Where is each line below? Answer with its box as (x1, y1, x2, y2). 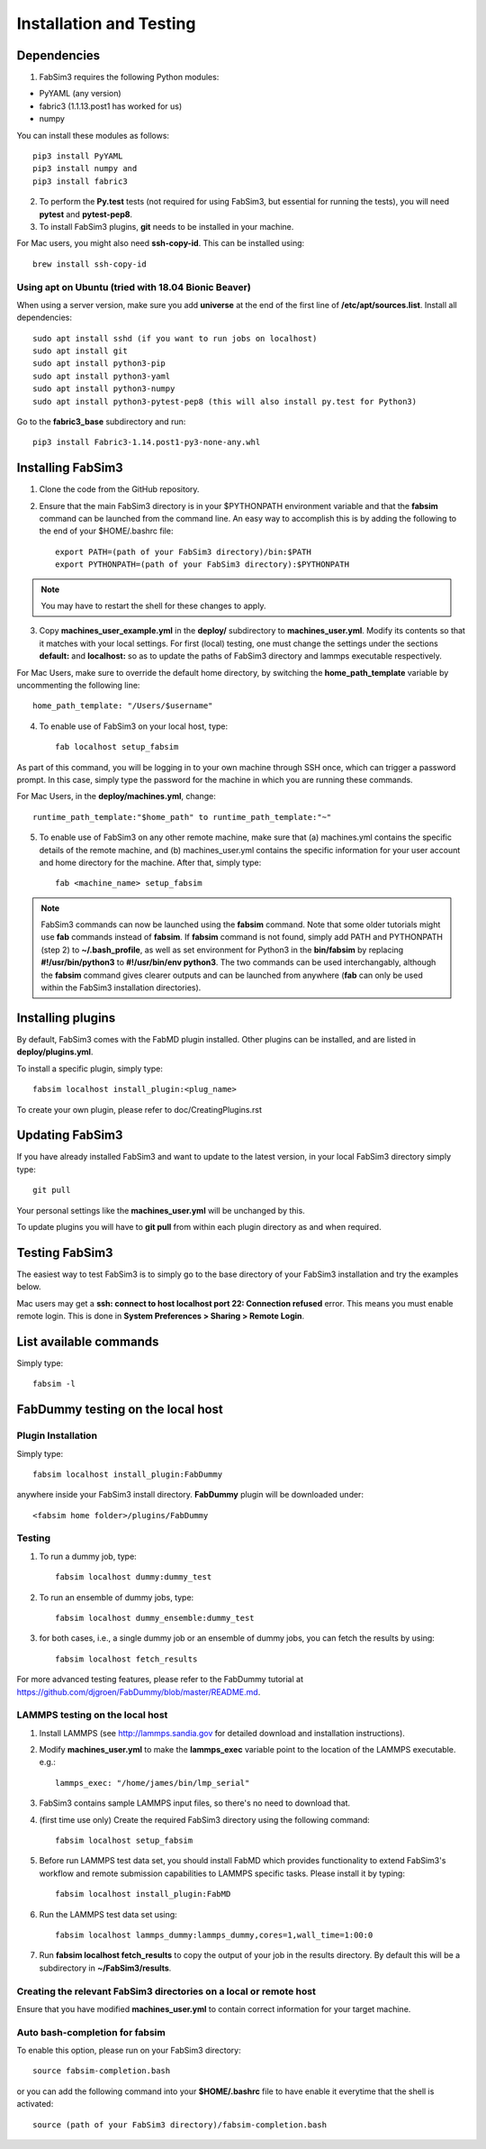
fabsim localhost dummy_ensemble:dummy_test (55, 1613, 256, 1623)
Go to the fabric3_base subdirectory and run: (16, 416, 186, 427)
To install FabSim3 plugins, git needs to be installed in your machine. (39, 221, 294, 232)
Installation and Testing (16, 14, 196, 33)
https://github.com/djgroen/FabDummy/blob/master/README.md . (16, 1686, 261, 1698)
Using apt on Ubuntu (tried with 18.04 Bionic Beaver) (16, 280, 251, 293)
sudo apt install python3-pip (32, 359, 166, 369)
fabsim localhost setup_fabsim (55, 1835, 193, 1846)
